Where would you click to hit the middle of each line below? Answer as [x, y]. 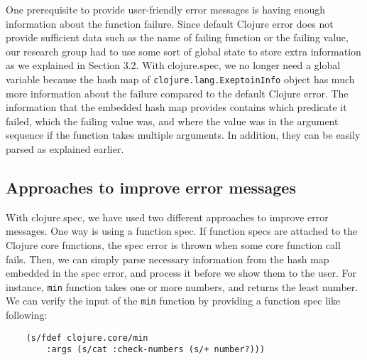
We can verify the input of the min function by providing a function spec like [173, 301]
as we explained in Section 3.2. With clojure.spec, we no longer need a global [173, 65]
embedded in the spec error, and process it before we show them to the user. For [181, 273]
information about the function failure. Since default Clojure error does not [170, 23]
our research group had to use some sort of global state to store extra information [183, 51]
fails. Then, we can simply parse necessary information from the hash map [168, 259]
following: [27, 315]
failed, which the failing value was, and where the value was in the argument [172, 121]
